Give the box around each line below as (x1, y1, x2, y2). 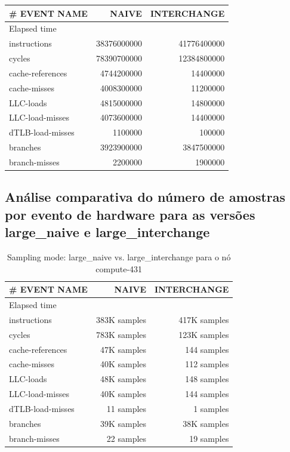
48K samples (100, 373, 147, 385)
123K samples (178, 328, 229, 340)
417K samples (178, 313, 229, 325)
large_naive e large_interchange (5, 223, 210, 241)
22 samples (106, 432, 147, 444)
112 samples (185, 358, 229, 370)
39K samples (100, 417, 147, 429)
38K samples (183, 417, 229, 429)
